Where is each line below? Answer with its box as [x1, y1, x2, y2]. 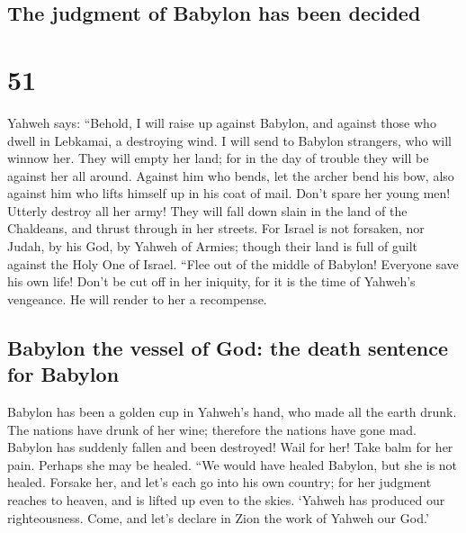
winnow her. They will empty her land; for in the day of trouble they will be [7, 149, 429, 167]
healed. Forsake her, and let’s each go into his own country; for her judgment [7, 473, 432, 492]
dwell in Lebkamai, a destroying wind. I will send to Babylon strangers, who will [7, 131, 452, 149]
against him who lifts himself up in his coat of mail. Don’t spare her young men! [7, 184, 451, 203]
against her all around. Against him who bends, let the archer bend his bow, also [7, 166, 454, 185]
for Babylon [7, 360, 120, 388]
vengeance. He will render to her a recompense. [7, 289, 267, 308]
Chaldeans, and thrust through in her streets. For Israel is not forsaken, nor [7, 219, 425, 238]
